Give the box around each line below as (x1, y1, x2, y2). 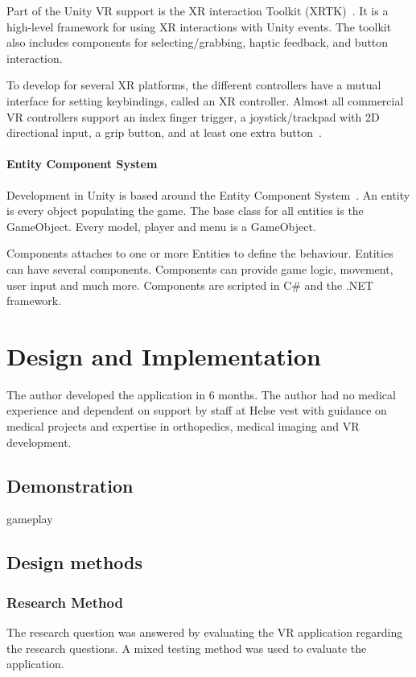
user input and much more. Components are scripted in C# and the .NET (6, 276, 373, 293)
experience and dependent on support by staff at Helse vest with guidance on (6, 402, 387, 419)
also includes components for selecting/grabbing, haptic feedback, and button (6, 34, 389, 51)
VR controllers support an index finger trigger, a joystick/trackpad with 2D (6, 108, 380, 125)
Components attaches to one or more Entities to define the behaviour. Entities (6, 245, 393, 262)
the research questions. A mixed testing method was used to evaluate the (6, 639, 367, 656)
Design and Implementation (6, 339, 321, 372)
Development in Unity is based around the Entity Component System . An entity (6, 186, 410, 203)
